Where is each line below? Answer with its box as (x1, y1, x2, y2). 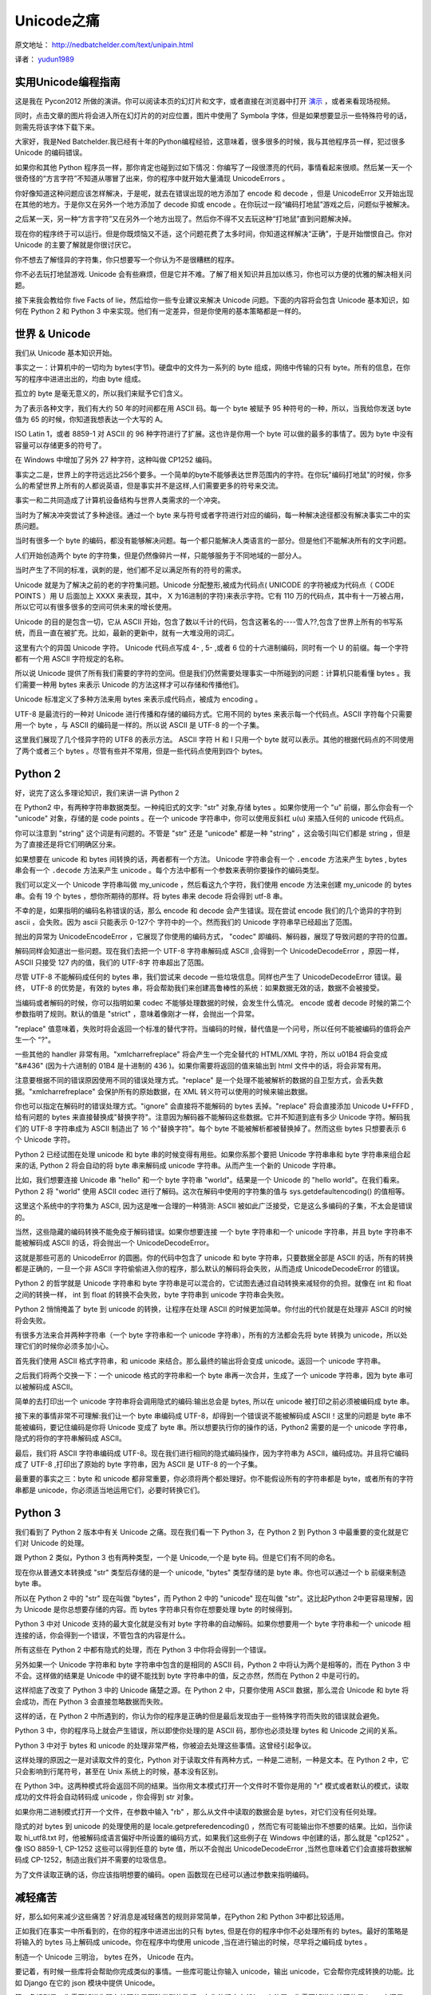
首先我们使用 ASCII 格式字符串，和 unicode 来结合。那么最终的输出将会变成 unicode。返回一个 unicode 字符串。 (14, 1356, 386, 1365)
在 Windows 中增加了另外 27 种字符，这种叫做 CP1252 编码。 (14, 455, 217, 464)
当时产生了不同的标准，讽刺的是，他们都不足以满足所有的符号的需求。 (14, 565, 246, 575)
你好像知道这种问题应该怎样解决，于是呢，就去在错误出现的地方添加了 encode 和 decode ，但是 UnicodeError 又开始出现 (14, 188, 414, 198)
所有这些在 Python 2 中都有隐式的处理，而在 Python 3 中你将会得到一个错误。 (14, 1645, 271, 1655)
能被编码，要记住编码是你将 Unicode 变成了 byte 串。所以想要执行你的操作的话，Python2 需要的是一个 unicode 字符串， (14, 1422, 411, 1432)
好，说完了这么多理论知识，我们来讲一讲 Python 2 (14, 788, 180, 797)
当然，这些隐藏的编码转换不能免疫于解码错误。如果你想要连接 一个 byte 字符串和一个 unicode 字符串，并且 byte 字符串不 (14, 1227, 413, 1236)
